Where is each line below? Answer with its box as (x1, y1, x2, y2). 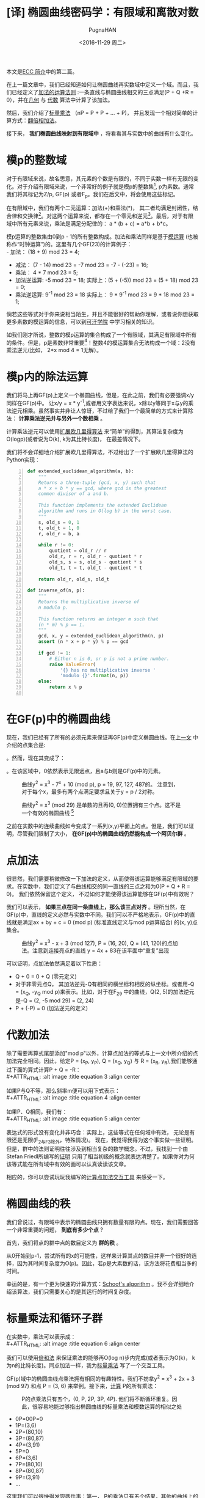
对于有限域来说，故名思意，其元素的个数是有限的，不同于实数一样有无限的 (6, 175, 193, 182)
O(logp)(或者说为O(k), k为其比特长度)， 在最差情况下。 (6, 435, 145, 442)
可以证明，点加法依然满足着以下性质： (6, 960, 103, 967)
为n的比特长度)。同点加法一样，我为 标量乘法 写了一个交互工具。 (6, 1361, 168, 1369)
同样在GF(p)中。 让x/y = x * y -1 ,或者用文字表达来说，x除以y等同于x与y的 (6, 398, 189, 406)
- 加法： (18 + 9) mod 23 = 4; (6, 248, 80, 255)
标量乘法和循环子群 (6, 1312, 103, 1326)
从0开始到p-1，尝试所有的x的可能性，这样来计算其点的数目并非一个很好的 (6, 1252, 192, 1260)
